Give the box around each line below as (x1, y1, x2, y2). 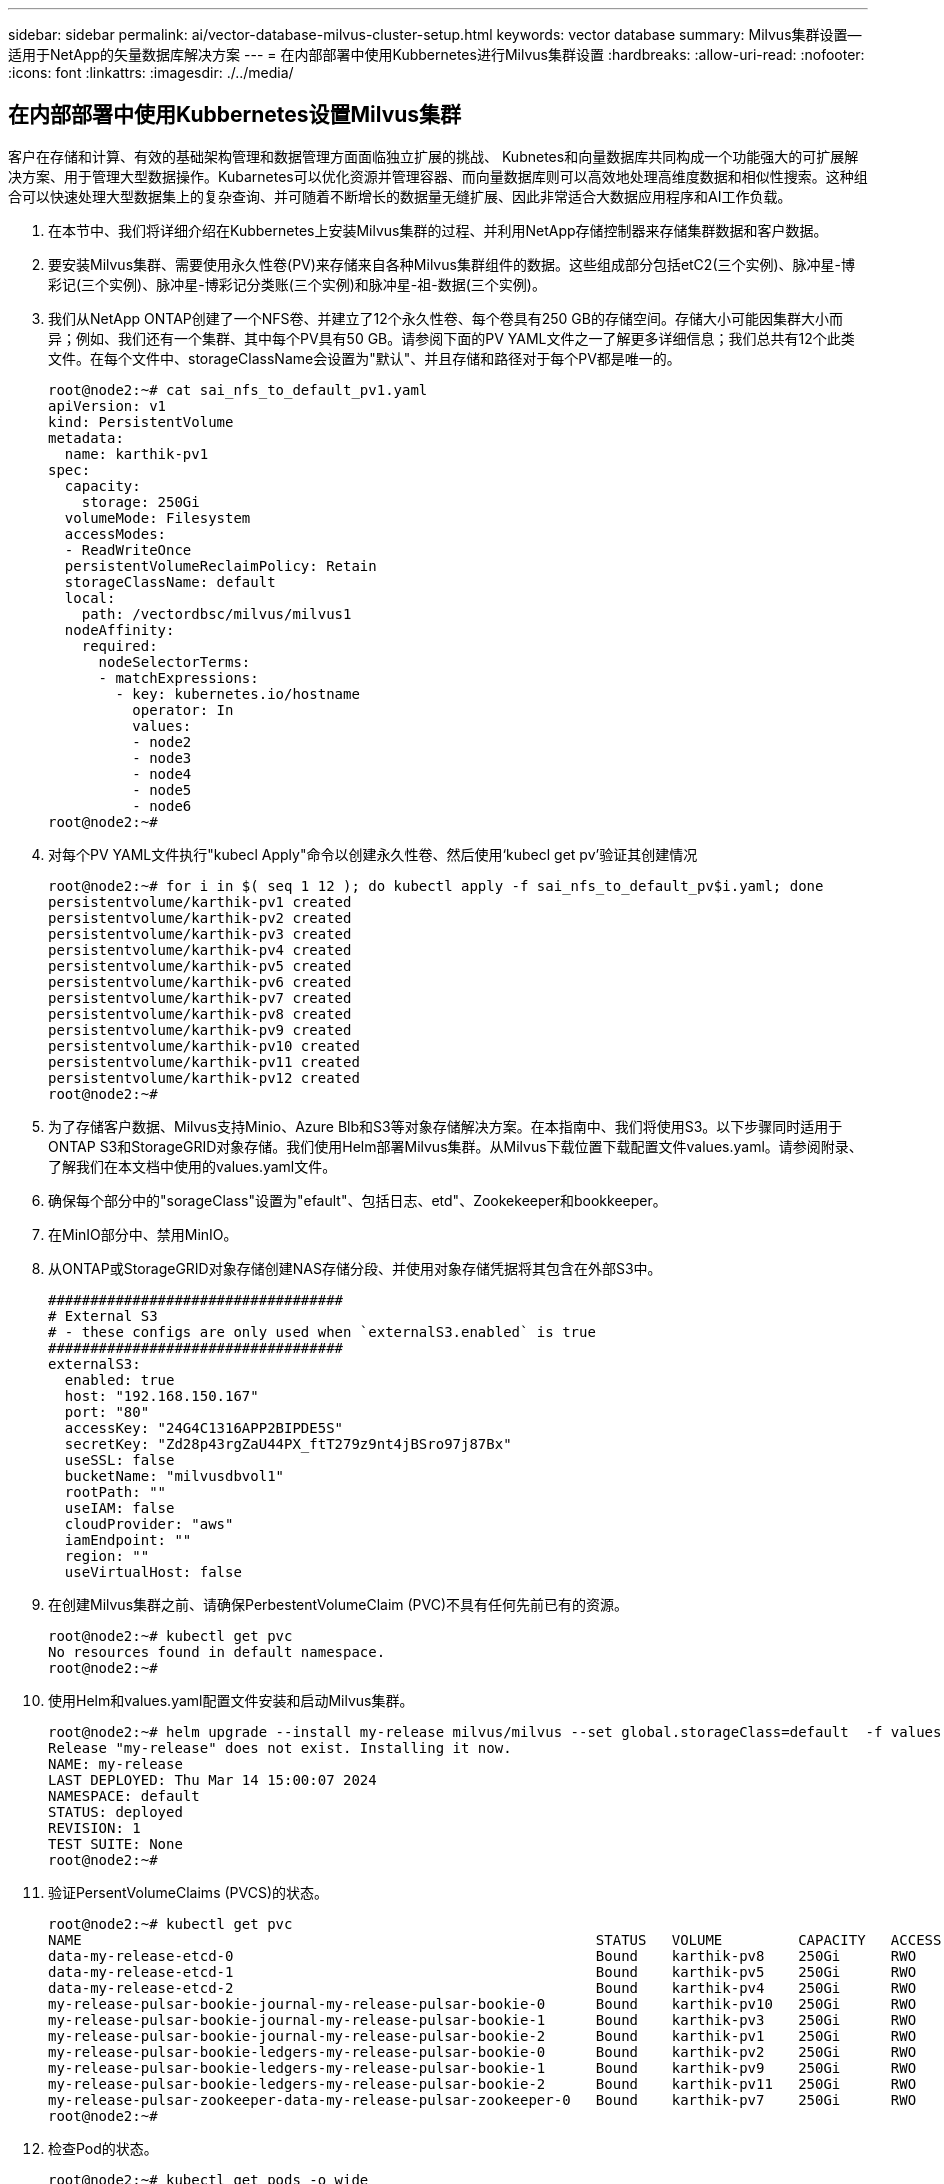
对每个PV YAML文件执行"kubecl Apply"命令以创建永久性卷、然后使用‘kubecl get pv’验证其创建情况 (48, 845, 698, 863)
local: (64, 589, 116, 606)
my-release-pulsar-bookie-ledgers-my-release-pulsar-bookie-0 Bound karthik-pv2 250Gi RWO (48, 2043, 917, 2060)
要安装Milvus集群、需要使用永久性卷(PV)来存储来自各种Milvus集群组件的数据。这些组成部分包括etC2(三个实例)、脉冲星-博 (48, 255, 856, 273)
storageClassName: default (64, 573, 276, 590)
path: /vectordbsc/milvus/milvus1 (81, 605, 352, 622)
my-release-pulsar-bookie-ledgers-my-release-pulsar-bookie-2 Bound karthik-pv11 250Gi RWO (48, 2075, 917, 2092)
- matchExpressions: (98, 669, 259, 686)
